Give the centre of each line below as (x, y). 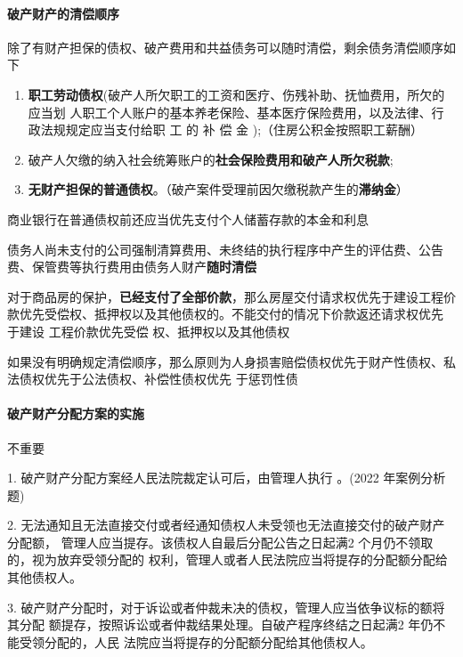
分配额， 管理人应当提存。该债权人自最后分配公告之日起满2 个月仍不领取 (220, 542)
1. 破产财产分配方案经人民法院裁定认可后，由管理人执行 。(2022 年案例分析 (227, 478)
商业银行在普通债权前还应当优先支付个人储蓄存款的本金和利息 (188, 219)
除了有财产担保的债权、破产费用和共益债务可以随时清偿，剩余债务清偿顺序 (225, 47)
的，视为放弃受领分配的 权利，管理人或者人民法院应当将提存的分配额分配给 (227, 560)
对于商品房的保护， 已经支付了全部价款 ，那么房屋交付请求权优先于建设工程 (225, 296)
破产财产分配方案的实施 (76, 414)
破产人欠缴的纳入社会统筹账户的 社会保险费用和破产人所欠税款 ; (211, 159)
